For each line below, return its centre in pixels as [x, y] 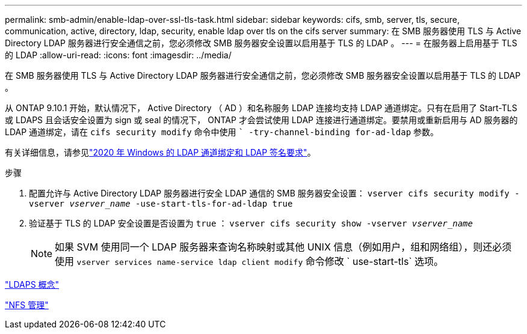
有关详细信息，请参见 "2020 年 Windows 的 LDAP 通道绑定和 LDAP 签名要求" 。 [160, 152]
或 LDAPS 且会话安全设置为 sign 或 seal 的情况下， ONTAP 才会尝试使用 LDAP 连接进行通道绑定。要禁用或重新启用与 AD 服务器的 [261, 120]
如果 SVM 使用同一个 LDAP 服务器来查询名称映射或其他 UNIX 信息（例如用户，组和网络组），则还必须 [283, 247]
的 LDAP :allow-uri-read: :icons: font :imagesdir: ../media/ [118, 55]
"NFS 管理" [27, 305]
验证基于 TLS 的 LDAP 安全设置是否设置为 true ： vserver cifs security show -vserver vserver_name [251, 223]
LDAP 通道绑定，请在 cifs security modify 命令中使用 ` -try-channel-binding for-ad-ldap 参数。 [222, 132]
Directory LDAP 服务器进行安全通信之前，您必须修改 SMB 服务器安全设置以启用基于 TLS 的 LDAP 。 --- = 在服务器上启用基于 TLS [261, 43]
